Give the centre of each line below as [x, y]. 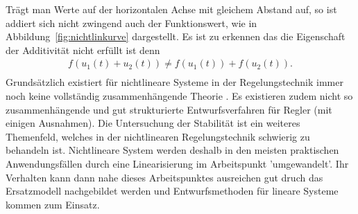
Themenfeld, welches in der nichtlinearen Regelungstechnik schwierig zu [158, 136]
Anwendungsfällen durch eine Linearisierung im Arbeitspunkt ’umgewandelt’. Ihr [177, 163]
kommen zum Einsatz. [53, 204]
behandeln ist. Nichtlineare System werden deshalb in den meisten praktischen [172, 150]
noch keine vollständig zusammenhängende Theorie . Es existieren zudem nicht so [179, 96]
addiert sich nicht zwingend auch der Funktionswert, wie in [131, 23]
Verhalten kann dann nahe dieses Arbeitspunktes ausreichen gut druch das [164, 177]
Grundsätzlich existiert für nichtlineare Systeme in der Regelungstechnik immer [174, 82]
